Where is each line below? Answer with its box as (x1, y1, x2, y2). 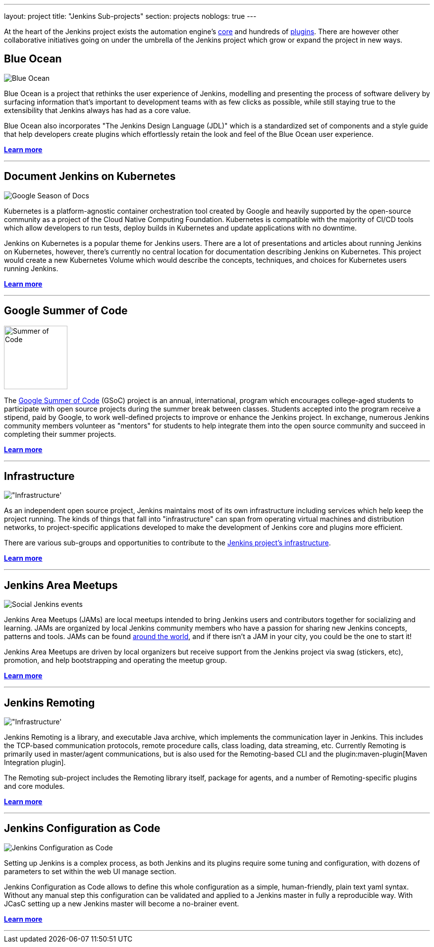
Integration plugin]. (4, 758, 66, 767)
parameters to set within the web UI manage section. (4, 867, 176, 876)
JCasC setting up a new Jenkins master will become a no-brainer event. (4, 899, 239, 908)
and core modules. (4, 782, 65, 791)
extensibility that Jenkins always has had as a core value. (4, 106, 191, 115)
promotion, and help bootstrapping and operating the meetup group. (4, 656, 227, 665)
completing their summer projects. (4, 429, 116, 438)
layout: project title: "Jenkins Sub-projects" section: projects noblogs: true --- (4, 12, 257, 20)
